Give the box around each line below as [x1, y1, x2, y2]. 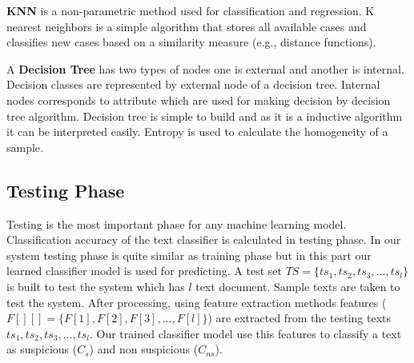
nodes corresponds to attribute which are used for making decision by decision [6, 91, 391, 108]
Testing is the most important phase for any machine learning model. [6, 215, 347, 232]
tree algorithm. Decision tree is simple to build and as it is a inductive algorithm [6, 107, 403, 124]
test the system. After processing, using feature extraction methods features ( [6, 293, 387, 310]
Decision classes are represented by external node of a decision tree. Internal [6, 76, 380, 93]
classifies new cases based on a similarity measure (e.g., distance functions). [6, 34, 376, 50]
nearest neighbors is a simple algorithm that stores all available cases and [6, 18, 367, 34]
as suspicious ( [6, 341, 78, 357]
